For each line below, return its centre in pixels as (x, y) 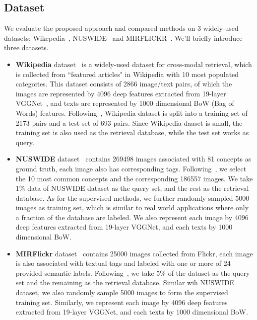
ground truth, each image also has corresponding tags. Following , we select (131, 168)
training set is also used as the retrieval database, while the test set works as (132, 132)
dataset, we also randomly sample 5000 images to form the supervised (122, 292)
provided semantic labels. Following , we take (85, 273)
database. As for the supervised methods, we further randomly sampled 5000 (132, 198)
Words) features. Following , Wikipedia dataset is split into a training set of (131, 113)
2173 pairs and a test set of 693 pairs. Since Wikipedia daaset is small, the (129, 122)
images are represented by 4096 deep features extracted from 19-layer (121, 93)
